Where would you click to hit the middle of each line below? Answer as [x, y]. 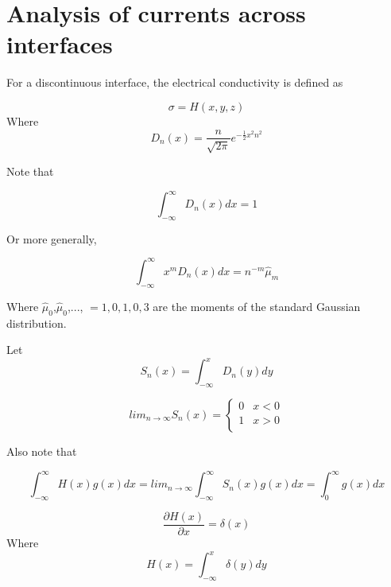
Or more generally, [52, 238]
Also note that [42, 451]
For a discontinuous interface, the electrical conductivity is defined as [175, 82]
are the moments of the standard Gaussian [257, 306]
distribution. [37, 323]
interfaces [60, 44]
